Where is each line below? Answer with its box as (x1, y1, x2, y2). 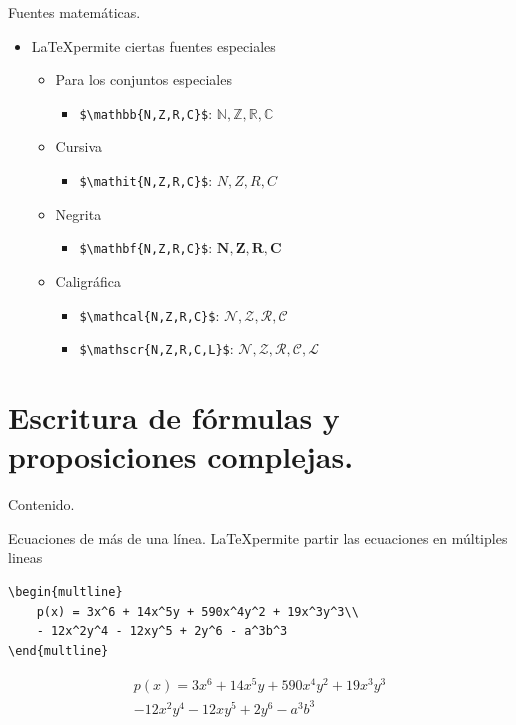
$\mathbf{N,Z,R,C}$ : (79, 237, 213, 258)
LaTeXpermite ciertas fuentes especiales (31, 35, 276, 56)
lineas (8, 547, 43, 568)
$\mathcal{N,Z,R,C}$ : (79, 304, 220, 325)
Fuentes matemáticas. (8, 2, 141, 22)
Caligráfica (55, 270, 121, 291)
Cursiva (55, 136, 102, 157)
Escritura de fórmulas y (8, 397, 340, 438)
